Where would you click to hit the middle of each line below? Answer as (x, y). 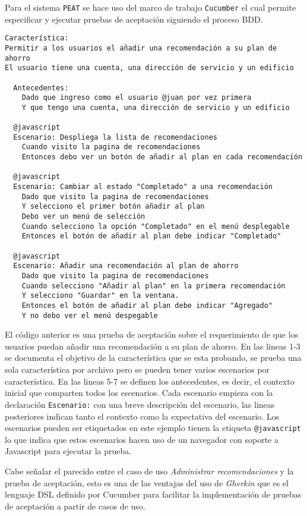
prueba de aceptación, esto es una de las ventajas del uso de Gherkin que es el (147, 482)
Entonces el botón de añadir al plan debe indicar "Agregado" (147, 305)
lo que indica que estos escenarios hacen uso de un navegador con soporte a (142, 439)
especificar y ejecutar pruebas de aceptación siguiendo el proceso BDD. (134, 19)
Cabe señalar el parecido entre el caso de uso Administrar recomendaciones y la (149, 471)
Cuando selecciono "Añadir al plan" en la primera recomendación (153, 286)
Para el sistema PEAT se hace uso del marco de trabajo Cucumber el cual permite (151, 7)
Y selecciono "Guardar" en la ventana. (100, 296)
